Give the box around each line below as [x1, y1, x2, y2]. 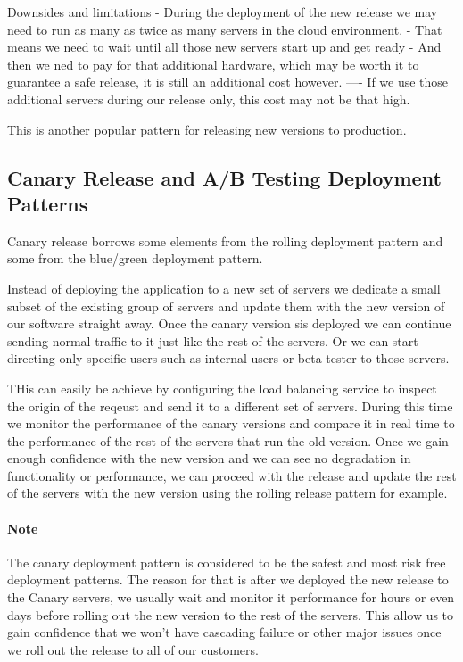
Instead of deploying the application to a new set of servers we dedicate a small [7, 278, 441, 297]
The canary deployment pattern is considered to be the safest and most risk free [7, 552, 446, 571]
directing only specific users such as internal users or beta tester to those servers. [7, 349, 450, 368]
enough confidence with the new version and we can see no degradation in [7, 449, 411, 468]
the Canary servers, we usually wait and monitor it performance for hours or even [7, 588, 455, 607]
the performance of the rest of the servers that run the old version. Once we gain [7, 431, 449, 450]
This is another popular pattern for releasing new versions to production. [7, 120, 407, 138]
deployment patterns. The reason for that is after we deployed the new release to [7, 570, 449, 589]
